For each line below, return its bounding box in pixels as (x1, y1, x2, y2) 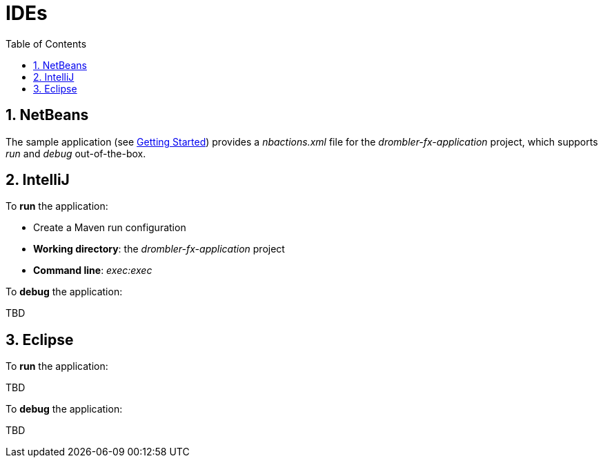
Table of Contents (6, 37, 87, 50)
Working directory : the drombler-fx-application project (33, 243, 285, 255)
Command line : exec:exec (33, 264, 152, 277)
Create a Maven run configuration (33, 221, 186, 234)
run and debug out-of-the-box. (6, 147, 146, 159)
